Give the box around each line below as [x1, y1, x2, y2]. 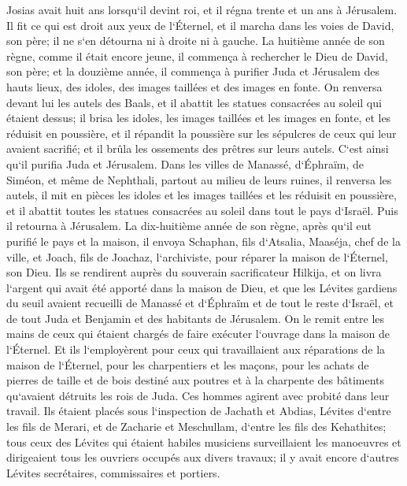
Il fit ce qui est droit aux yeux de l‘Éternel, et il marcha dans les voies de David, [6, 17, 394, 33]
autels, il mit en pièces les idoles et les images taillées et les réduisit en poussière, [6, 187, 397, 203]
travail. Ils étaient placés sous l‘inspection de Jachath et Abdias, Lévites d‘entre [6, 403, 391, 419]
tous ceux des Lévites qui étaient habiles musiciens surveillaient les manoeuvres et [6, 433, 401, 450]
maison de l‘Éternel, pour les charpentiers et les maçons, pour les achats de [6, 356, 369, 373]
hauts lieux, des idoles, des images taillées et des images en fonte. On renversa [6, 78, 383, 95]
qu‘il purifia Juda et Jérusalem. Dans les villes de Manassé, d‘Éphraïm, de [6, 155, 364, 172]
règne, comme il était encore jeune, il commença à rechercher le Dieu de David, [6, 47, 388, 64]
